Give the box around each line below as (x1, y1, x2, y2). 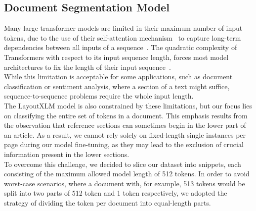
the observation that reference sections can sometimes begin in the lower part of (4, 120, 246, 130)
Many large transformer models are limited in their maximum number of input (4, 23, 243, 33)
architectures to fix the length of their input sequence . (4, 61, 171, 72)
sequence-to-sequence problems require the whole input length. (4, 91, 194, 101)
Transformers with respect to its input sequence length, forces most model (4, 52, 229, 62)
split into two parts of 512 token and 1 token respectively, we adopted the (4, 188, 227, 198)
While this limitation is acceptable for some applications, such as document (4, 71, 233, 82)
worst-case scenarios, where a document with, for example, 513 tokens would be (4, 178, 245, 188)
